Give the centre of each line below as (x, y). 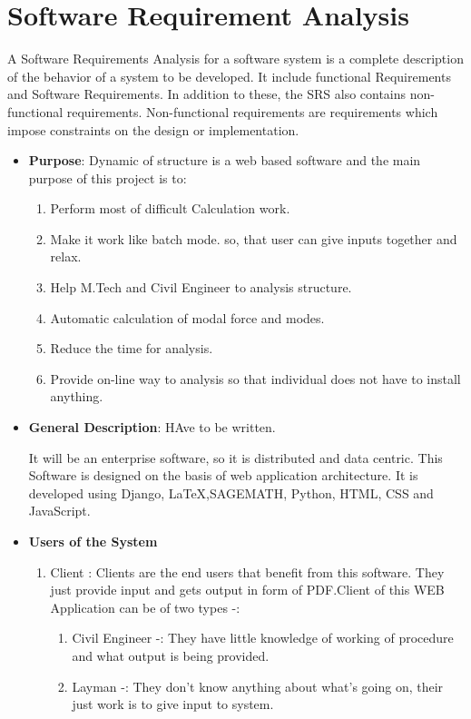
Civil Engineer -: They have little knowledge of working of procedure (263, 638)
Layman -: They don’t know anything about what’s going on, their (258, 686)
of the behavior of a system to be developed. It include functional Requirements (229, 76)
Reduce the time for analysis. (132, 348)
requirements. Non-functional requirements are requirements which (252, 111)
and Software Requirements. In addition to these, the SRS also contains (207, 94)
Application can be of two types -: (145, 607)
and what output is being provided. (171, 655)
